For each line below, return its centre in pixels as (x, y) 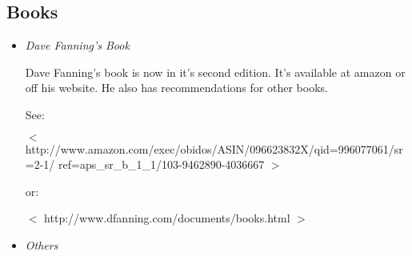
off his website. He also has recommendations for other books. (176, 88)
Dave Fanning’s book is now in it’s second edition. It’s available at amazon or (215, 72)
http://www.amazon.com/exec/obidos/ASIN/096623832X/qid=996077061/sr (214, 148)
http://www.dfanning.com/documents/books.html (167, 218)
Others (42, 244)
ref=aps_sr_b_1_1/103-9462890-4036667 (162, 164)
